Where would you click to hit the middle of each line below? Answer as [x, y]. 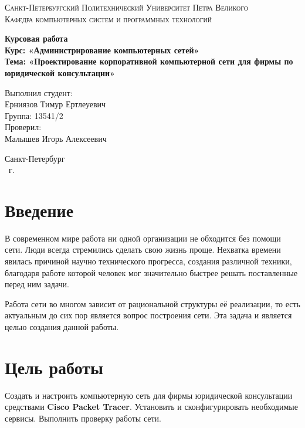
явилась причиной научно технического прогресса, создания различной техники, [148, 261]
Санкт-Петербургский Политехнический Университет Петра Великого [127, 7]
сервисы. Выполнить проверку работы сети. [83, 418]
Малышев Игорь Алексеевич [56, 138]
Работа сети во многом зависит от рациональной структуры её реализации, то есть [153, 303]
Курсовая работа [36, 38]
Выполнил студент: [39, 92]
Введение [39, 210]
